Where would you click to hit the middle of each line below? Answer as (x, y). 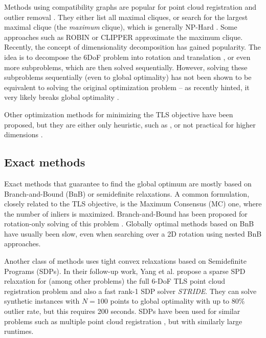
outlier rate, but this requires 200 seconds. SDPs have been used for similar (122, 311)
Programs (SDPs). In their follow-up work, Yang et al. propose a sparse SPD (125, 271)
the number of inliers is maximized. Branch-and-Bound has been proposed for (126, 213)
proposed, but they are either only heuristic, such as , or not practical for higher (130, 124)
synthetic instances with (42, 301)
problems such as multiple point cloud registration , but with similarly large (123, 321)
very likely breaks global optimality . (62, 97)
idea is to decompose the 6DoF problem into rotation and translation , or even (127, 57)
